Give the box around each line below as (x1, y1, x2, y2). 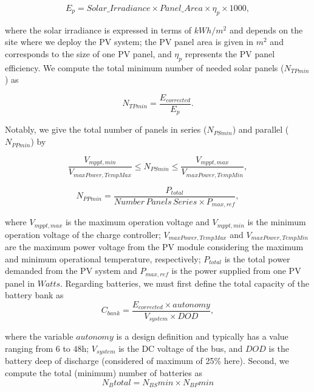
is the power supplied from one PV (171, 264, 301, 277)
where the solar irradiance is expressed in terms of (5, 23, 192, 36)
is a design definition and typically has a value (116, 330, 288, 343)
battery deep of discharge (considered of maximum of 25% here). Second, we (5, 354, 289, 367)
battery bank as (5, 289, 64, 301)
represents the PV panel (185, 47, 275, 60)
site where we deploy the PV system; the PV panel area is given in (5, 35, 254, 48)
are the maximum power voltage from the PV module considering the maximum (5, 240, 304, 253)
